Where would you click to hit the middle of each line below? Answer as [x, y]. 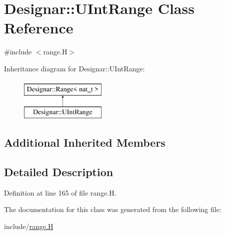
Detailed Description [59, 171]
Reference [39, 28]
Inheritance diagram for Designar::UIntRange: [74, 68]
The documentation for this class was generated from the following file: [113, 209]
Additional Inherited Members [85, 142]
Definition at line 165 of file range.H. [60, 192]
